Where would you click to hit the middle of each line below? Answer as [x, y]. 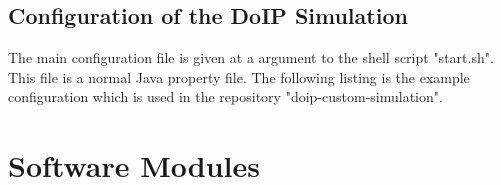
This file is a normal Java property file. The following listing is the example [239, 76]
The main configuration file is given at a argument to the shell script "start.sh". [251, 57]
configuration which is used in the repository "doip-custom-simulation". [225, 96]
